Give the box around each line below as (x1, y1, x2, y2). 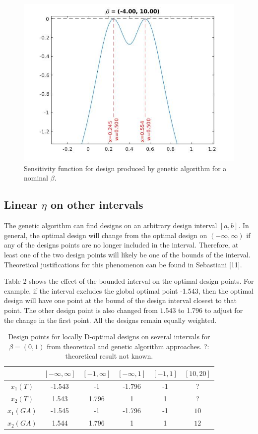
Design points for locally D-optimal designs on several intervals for (8, 331, 210, 342)
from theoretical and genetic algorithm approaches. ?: (47, 341, 209, 351)
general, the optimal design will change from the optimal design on (4, 230, 207, 240)
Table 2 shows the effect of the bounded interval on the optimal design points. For (4, 276, 254, 286)
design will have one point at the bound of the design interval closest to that (4, 295, 237, 306)
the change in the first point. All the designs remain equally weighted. (4, 314, 217, 325)
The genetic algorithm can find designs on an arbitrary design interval (4, 220, 217, 231)
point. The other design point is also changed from (4, 305, 158, 315)
